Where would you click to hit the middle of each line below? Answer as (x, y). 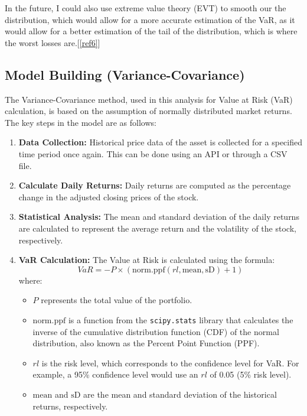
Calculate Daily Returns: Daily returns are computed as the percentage (155, 185)
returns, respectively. (70, 406)
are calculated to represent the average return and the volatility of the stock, (157, 228)
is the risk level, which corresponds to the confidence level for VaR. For (170, 363)
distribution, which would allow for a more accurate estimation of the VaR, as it (150, 19)
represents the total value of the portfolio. (117, 300)
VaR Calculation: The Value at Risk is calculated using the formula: (147, 260)
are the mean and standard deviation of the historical (180, 394)
